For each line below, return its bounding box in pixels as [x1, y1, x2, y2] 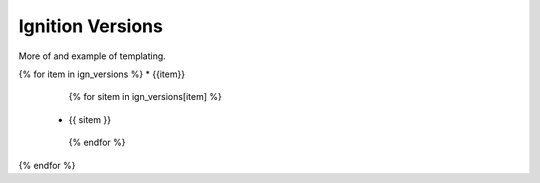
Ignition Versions [18, 15, 164, 37]
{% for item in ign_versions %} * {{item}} [18, 68, 185, 80]
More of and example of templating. [18, 50, 167, 62]
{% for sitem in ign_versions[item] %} [68, 91, 222, 103]
